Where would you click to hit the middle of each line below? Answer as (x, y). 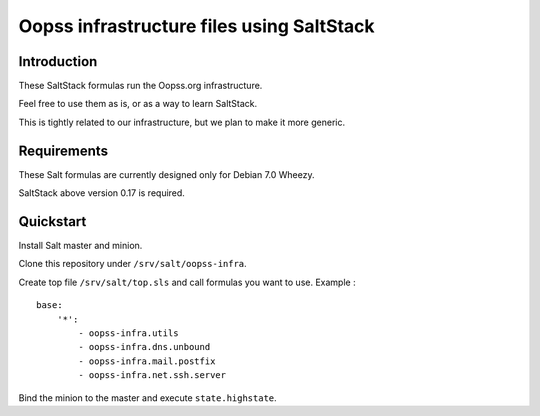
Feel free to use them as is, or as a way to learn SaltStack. (138, 104)
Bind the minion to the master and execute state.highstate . (147, 397)
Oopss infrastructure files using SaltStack (196, 26)
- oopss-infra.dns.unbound (144, 347)
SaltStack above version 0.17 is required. (101, 193)
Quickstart (52, 221)
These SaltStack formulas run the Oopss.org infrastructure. (140, 86)
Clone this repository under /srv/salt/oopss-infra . (132, 264)
